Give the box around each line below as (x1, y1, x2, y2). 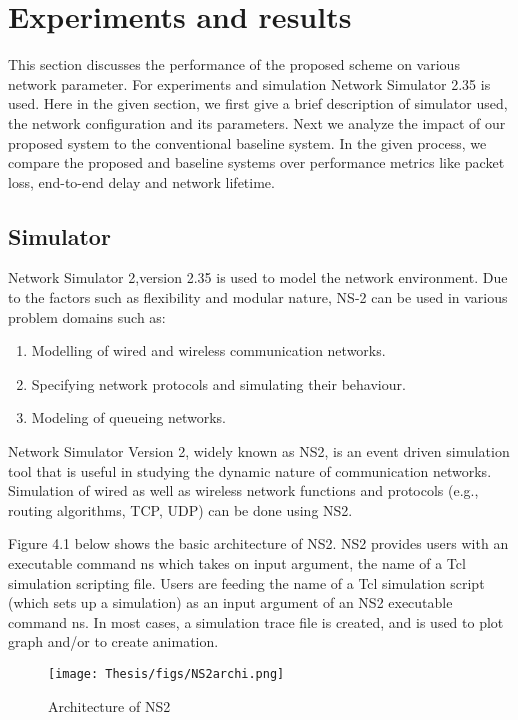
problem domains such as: (8, 306, 166, 327)
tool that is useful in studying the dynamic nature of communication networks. (8, 460, 492, 481)
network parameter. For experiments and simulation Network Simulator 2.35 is (8, 73, 491, 94)
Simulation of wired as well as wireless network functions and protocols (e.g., (8, 480, 479, 501)
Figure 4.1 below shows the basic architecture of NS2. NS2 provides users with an (8, 533, 509, 554)
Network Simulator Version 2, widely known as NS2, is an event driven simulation (8, 441, 510, 462)
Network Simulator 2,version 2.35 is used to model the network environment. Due (8, 267, 508, 288)
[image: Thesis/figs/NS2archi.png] (48, 666, 285, 681)
